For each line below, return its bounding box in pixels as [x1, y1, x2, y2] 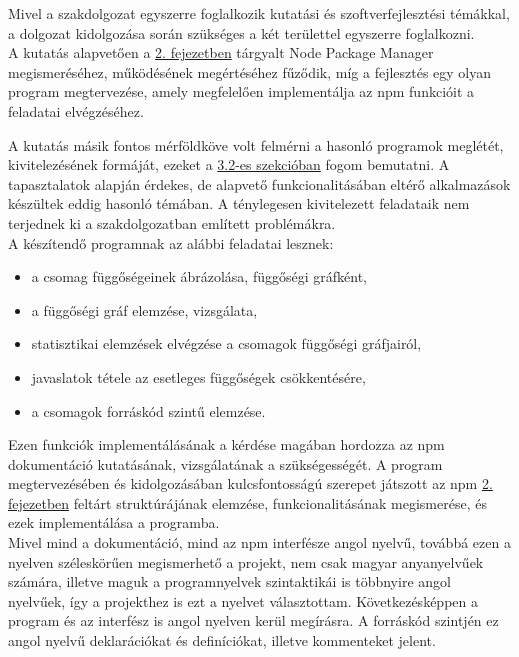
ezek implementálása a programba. [8, 512, 220, 533]
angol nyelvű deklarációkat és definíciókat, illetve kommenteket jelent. [8, 630, 436, 651]
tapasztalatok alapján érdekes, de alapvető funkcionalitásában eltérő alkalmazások [8, 173, 511, 194]
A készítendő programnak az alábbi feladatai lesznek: [8, 232, 334, 253]
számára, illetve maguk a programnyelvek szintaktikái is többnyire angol [8, 571, 451, 592]
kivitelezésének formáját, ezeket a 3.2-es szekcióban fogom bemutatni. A [8, 154, 450, 175]
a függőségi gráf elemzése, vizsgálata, [31, 299, 258, 320]
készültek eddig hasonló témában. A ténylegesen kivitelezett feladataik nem [8, 193, 470, 214]
